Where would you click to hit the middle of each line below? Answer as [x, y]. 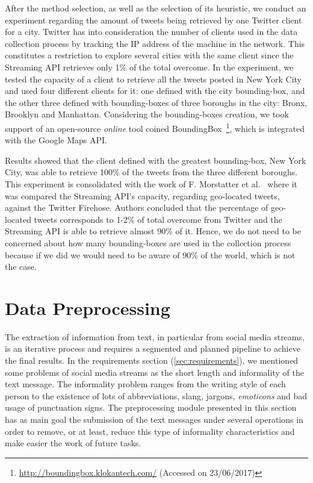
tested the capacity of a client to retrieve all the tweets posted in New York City [153, 79]
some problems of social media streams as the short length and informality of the [154, 372]
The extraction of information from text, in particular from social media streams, [155, 336]
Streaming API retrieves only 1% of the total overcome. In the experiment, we [149, 67]
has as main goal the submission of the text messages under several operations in [154, 419]
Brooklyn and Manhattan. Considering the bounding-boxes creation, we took [147, 114]
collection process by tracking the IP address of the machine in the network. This [155, 43]
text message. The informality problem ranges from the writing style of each [145, 384]
